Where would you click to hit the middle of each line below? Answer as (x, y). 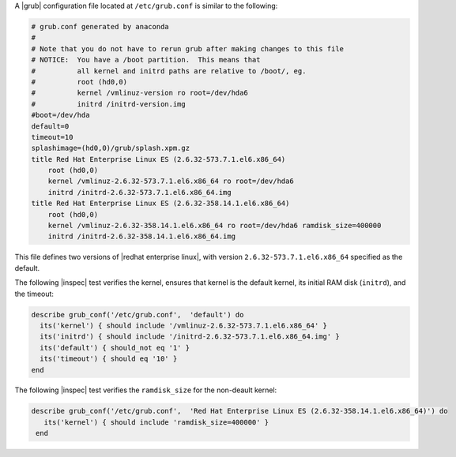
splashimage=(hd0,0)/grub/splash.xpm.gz (110, 148)
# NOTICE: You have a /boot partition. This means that (146, 60)
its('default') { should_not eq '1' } (115, 348)
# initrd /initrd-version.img (108, 104)
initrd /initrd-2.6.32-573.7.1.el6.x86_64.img (140, 192)
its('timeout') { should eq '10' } (109, 359)
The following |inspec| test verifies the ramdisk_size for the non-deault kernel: (146, 390)
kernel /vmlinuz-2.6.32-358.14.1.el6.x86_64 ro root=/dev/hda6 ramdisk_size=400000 (215, 226)
